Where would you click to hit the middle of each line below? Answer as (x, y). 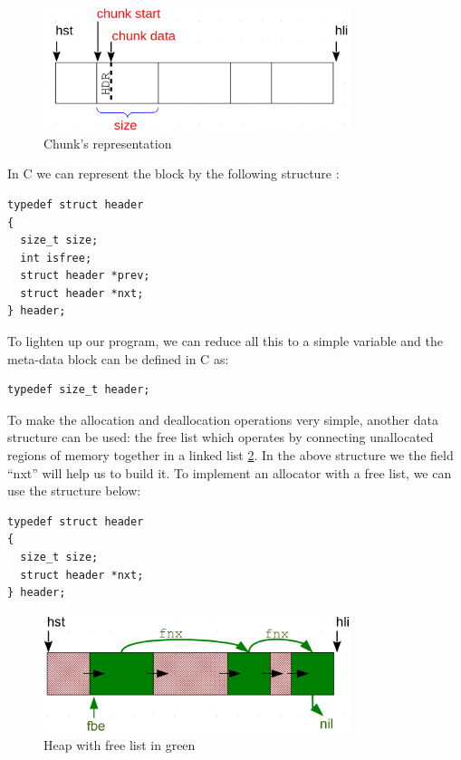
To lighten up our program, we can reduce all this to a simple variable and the (226, 341)
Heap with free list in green (120, 745)
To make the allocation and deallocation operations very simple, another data (223, 419)
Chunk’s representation (108, 143)
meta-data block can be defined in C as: (118, 358)
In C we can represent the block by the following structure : (173, 173)
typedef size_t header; (79, 390)
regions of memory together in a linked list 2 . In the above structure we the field (230, 455)
